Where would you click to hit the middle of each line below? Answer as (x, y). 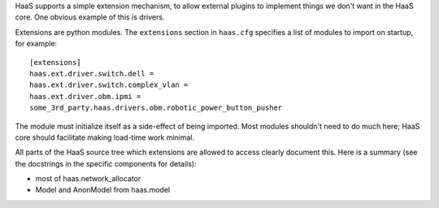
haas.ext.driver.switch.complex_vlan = (109, 85)
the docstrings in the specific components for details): (106, 163)
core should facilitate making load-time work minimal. (105, 137)
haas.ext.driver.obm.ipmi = (85, 96)
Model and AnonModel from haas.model (103, 190)
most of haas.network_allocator (88, 179)
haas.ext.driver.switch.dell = (92, 74)
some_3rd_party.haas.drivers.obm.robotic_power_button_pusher (156, 108)
